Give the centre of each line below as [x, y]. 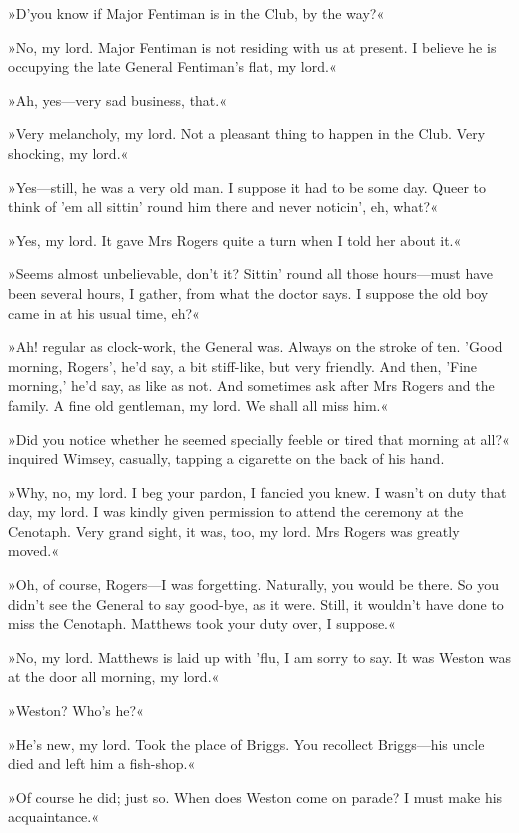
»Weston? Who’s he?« [76, 710]
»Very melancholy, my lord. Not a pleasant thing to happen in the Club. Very [247, 133]
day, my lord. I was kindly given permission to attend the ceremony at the [236, 511]
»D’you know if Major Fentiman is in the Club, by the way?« [196, 13]
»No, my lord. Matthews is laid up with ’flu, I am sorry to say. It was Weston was [260, 656]
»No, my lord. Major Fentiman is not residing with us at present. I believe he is [252, 46]
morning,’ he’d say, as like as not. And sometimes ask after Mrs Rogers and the [251, 385]
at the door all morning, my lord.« [114, 676]
